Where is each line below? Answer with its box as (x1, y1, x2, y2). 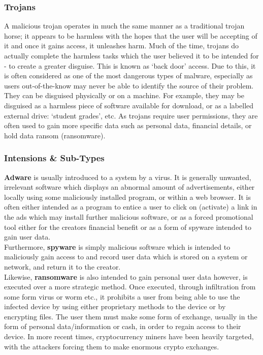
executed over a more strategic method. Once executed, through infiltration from (4, 281, 256, 292)
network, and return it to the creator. (4, 261, 121, 272)
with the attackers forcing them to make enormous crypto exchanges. (4, 341, 219, 351)
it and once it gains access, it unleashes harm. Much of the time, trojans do (4, 40, 239, 51)
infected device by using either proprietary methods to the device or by (4, 301, 226, 312)
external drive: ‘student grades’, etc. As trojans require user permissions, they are (4, 110, 258, 121)
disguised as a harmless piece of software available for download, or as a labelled (4, 100, 254, 110)
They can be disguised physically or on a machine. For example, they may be (4, 90, 244, 101)
